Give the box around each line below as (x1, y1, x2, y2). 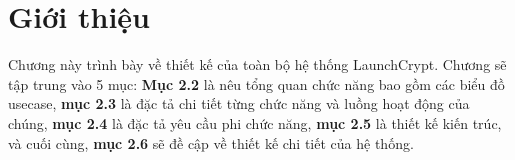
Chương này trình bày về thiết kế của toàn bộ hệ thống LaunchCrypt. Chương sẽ (8, 54, 507, 75)
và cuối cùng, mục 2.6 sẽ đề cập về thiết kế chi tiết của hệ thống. (8, 132, 414, 153)
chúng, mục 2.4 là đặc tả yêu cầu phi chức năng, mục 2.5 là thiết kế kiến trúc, (8, 112, 502, 133)
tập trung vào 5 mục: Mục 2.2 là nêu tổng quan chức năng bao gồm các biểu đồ (8, 73, 505, 94)
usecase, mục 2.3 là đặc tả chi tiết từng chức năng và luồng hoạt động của (8, 93, 470, 114)
